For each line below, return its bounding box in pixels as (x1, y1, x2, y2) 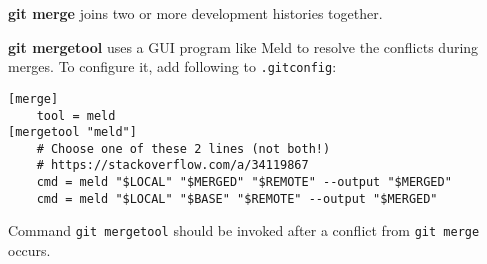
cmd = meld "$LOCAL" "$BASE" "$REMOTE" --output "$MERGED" (36, 191, 438, 206)
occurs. (8, 240, 51, 261)
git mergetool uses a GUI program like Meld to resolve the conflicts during (8, 36, 479, 57)
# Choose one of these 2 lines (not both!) (36, 141, 331, 156)
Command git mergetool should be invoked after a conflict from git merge (8, 220, 480, 241)
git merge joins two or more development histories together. (8, 3, 383, 23)
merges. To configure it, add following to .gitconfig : (8, 56, 337, 77)
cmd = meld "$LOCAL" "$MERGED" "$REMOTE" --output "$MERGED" (36, 175, 452, 190)
